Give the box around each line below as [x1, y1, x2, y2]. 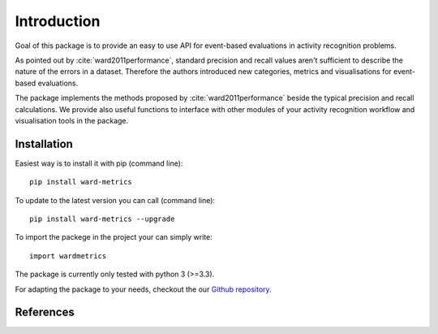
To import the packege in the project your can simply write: [15, 232, 213, 242]
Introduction [15, 12, 101, 30]
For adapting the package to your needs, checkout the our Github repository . [15, 284, 272, 294]
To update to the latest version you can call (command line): [15, 195, 215, 205]
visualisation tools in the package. [15, 115, 129, 125]
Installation [15, 137, 73, 150]
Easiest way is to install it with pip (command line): [15, 158, 183, 168]
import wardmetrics [29, 251, 107, 260]
